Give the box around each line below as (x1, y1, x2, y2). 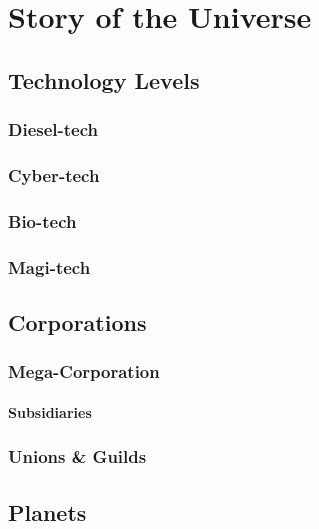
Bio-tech (8, 208, 77, 233)
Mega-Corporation (8, 359, 160, 384)
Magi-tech (8, 254, 91, 279)
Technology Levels (8, 64, 200, 95)
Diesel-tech (8, 117, 99, 142)
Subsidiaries (8, 401, 92, 422)
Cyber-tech (8, 162, 100, 187)
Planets (8, 496, 87, 527)
